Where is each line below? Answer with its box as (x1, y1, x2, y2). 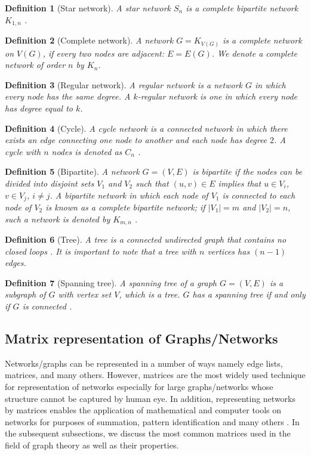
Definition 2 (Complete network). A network (5, 34, 174, 47)
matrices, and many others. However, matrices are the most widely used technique (5, 369, 306, 381)
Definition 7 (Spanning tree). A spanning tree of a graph (5, 276, 217, 289)
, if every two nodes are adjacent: (42, 47, 164, 59)
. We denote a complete (211, 47, 297, 59)
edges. (5, 256, 26, 269)
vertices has (207, 244, 250, 257)
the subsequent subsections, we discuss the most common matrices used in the (5, 427, 291, 439)
